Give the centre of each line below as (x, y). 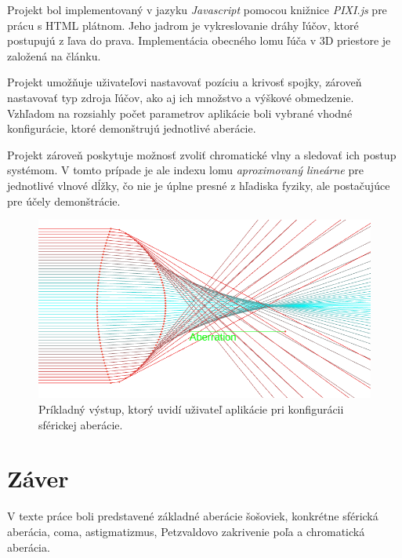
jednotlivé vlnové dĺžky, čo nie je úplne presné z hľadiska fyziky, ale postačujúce (199, 185)
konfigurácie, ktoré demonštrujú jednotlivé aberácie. (132, 128)
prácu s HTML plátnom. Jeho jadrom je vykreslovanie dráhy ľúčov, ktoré (183, 25)
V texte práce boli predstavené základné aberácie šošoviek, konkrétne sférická (193, 516)
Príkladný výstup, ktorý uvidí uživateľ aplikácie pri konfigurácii (191, 409)
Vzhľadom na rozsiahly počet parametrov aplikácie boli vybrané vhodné (180, 113)
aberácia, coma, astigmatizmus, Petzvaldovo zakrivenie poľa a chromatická (186, 531)
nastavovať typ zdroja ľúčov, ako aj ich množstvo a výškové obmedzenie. (181, 97)
